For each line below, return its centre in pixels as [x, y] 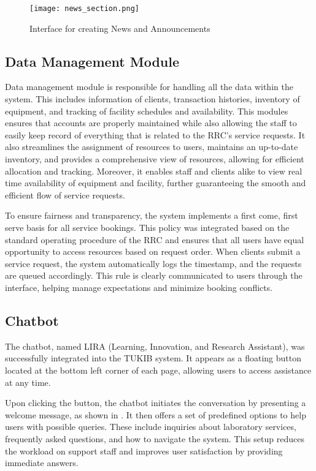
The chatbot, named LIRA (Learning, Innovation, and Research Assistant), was [155, 346]
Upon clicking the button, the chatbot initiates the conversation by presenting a [156, 403]
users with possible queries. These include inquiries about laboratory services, [151, 427]
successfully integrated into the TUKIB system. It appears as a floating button [153, 358]
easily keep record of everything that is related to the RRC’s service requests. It [155, 134]
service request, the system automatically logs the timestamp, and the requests [153, 263]
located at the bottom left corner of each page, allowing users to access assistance [158, 370]
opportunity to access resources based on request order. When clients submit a [153, 251]
